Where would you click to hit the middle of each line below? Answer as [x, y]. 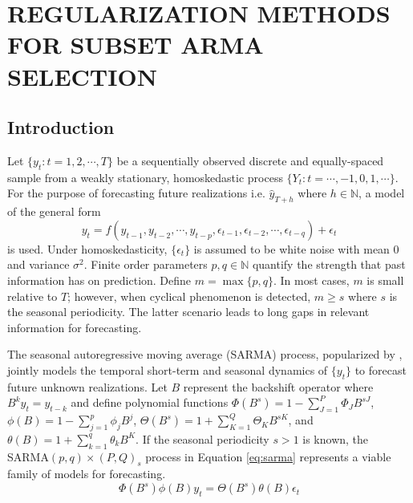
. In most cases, [312, 280]
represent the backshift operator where [278, 386]
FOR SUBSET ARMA [136, 45]
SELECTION [82, 76]
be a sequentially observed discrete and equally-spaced [250, 160]
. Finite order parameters [146, 264]
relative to [32, 296]
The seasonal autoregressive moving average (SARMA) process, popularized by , [205, 354]
